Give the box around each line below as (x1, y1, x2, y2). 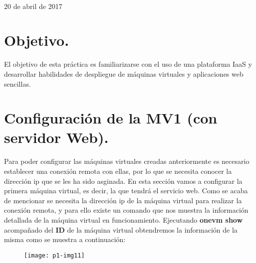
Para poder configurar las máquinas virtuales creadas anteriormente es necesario (4, 156, 250, 166)
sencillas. (4, 78, 31, 89)
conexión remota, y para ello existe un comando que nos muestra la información (4, 205, 249, 215)
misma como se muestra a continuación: (4, 234, 126, 245)
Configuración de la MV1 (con (4, 108, 218, 128)
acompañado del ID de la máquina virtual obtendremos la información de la (4, 224, 238, 235)
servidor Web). (4, 127, 109, 147)
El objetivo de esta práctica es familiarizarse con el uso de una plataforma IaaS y (4, 59, 252, 69)
